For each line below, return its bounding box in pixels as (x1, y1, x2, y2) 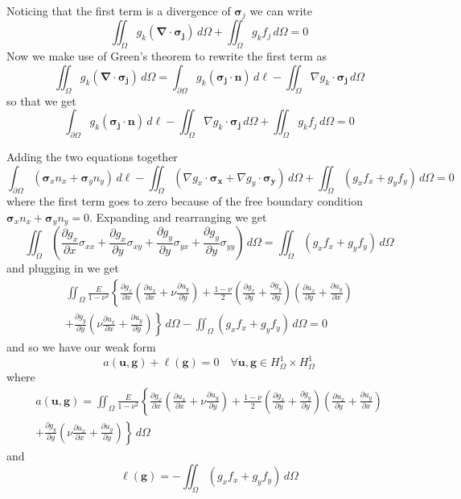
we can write (249, 2, 312, 19)
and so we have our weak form (6, 339, 156, 356)
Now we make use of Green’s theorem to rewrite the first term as (6, 48, 327, 64)
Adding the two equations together (6, 148, 178, 165)
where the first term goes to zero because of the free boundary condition (6, 193, 364, 210)
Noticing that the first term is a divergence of (6, 2, 231, 19)
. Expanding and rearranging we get (89, 209, 267, 226)
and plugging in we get (6, 260, 119, 277)
